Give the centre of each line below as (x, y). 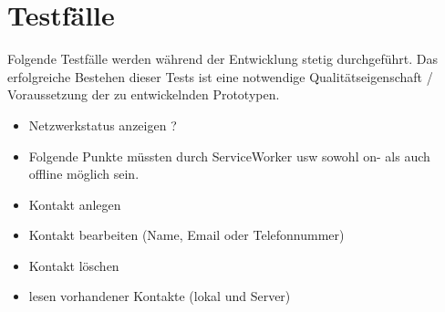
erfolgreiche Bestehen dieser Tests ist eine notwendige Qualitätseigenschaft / (220, 76)
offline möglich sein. (84, 174)
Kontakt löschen (74, 265)
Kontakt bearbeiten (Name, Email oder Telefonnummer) (186, 235)
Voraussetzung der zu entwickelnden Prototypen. (144, 94)
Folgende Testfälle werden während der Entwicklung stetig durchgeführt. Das (222, 59)
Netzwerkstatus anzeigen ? (103, 125)
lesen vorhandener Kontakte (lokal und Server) (160, 296)
